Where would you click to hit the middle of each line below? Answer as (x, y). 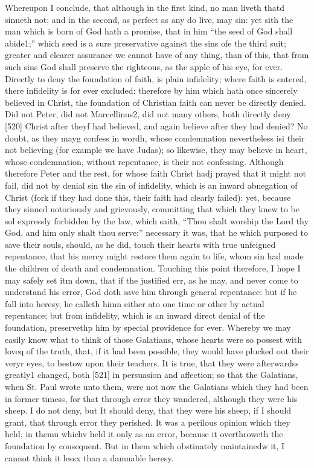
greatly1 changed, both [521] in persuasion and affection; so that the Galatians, (152, 375)
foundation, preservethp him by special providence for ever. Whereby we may (148, 327)
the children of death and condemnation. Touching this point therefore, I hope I (153, 268)
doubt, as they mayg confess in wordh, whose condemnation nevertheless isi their (155, 138)
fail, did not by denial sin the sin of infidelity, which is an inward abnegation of (151, 185)
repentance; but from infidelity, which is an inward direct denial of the (135, 315)
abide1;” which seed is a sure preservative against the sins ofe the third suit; (146, 43)
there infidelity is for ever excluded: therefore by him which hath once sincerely (151, 90)
